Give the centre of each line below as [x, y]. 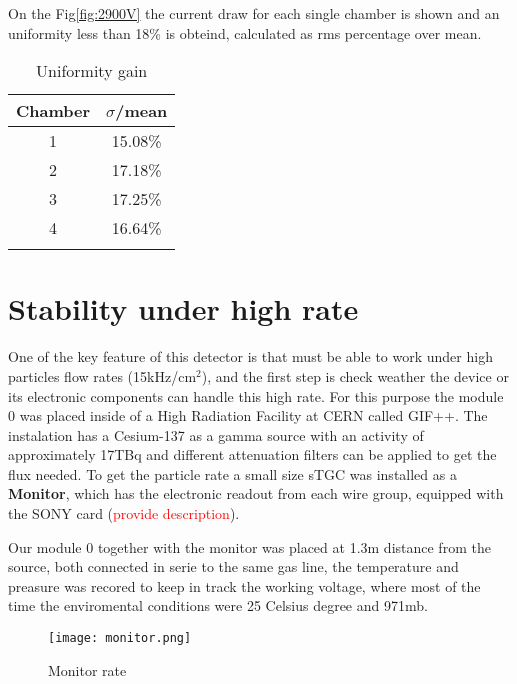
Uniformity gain [92, 71]
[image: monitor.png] [120, 638]
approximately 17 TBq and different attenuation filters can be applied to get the [252, 454]
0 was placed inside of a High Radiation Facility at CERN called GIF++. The [248, 415]
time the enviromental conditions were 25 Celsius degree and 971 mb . [218, 605]
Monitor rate [87, 669]
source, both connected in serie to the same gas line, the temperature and [233, 566]
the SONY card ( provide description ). [124, 513]
